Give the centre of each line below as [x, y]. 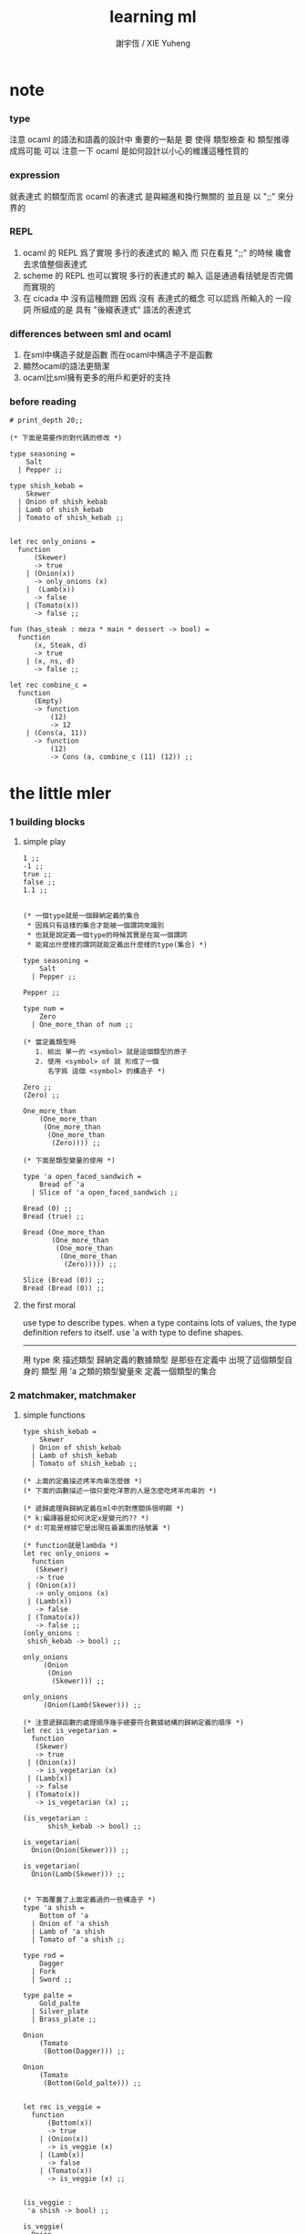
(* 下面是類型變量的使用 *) [69, 1160]
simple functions [54, 1415]
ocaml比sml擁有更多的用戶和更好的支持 [97, 378]
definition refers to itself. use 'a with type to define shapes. [133, 1332]
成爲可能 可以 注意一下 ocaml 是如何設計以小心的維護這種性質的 [129, 151]
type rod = [43, 1956]
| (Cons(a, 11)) [57, 733]
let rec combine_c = [49, 685]
